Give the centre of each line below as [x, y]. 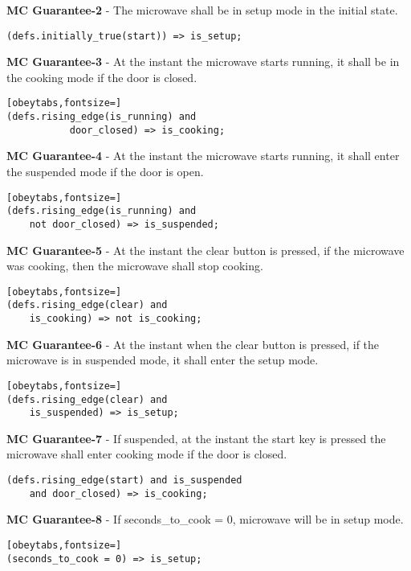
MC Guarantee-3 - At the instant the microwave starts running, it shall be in [203, 62]
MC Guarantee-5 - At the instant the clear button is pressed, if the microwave [205, 250]
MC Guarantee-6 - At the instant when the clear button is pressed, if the [193, 344]
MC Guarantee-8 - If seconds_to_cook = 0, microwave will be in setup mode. [205, 519]
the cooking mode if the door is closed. [102, 77]
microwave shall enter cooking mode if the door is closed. [147, 454]
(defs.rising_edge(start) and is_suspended [124, 481]
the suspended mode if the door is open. [105, 171]
